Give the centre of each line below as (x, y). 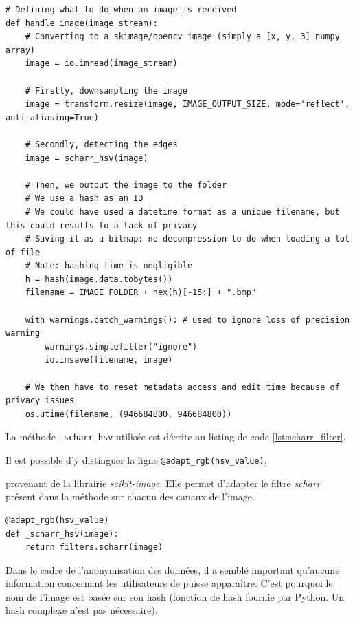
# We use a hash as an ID (84, 199)
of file (23, 252)
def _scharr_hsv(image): (62, 534)
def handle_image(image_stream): (82, 23)
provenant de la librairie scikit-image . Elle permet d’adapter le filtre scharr (163, 483)
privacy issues (40, 401)
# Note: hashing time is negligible (109, 266)
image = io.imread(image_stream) (101, 64)
